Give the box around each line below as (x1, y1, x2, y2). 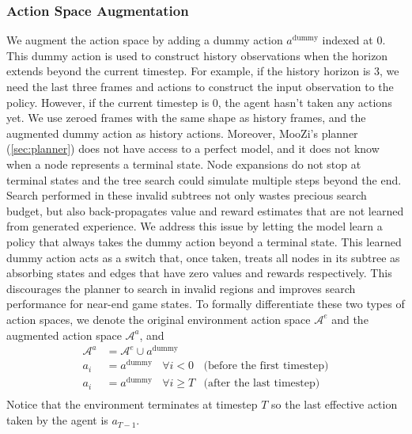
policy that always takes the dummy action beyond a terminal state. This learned (6, 233, 402, 249)
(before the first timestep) (203, 360, 329, 372)
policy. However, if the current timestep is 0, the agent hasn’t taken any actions (6, 93, 392, 110)
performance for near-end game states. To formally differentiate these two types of (6, 295, 405, 312)
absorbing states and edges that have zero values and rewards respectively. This (6, 265, 392, 281)
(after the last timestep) (203, 378, 320, 390)
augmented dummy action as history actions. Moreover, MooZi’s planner (6, 124, 358, 141)
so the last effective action (271, 396, 398, 413)
